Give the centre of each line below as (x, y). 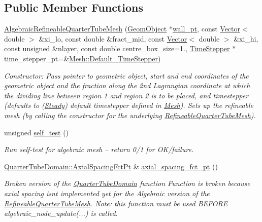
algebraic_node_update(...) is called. (61, 213)
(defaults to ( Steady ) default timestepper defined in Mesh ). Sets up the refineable (129, 105)
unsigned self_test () (37, 132)
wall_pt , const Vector (206, 29)
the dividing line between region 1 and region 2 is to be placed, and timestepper (126, 95)
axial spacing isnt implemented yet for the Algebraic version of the (107, 193)
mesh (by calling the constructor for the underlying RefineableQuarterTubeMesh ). (130, 115)
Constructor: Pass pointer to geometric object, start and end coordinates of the (126, 75)
